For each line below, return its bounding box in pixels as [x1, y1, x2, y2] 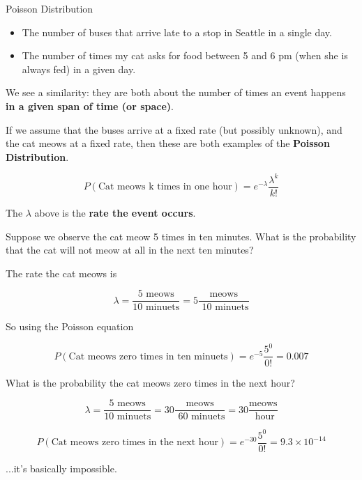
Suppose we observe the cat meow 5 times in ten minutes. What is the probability [6, 229, 356, 243]
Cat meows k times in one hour [98, 182, 232, 192]
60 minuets [178, 412, 225, 422]
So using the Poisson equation [6, 319, 134, 334]
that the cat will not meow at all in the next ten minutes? [6, 242, 254, 257]
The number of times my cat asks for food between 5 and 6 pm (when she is [22, 48, 348, 63]
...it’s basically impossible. [6, 460, 117, 475]
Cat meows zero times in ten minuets [68, 351, 228, 362]
